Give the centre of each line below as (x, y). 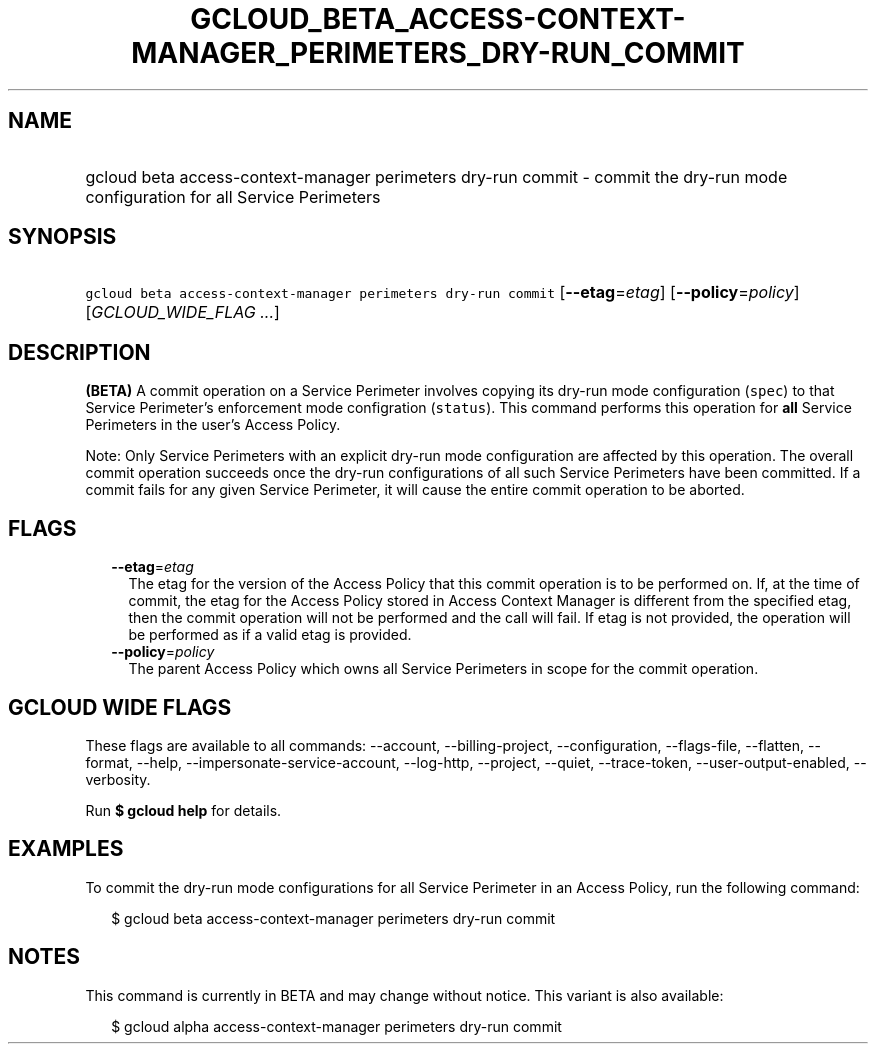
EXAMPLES (66, 849)
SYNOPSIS (62, 237)
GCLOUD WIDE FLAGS (120, 707)
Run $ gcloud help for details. (183, 810)
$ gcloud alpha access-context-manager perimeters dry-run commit (336, 1026)
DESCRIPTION (79, 352)
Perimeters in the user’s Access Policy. (213, 425)
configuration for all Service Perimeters (233, 196)
